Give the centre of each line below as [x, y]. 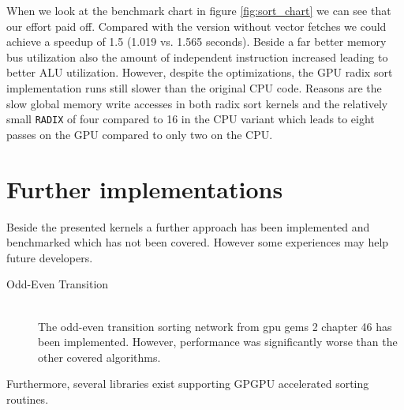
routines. [28, 399]
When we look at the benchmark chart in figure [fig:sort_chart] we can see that [199, 10]
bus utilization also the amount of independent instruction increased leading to [197, 56]
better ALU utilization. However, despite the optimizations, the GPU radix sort [200, 72]
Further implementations [145, 188]
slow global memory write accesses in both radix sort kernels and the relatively [197, 103]
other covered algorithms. [99, 357]
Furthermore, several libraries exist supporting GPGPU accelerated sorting [188, 384]
